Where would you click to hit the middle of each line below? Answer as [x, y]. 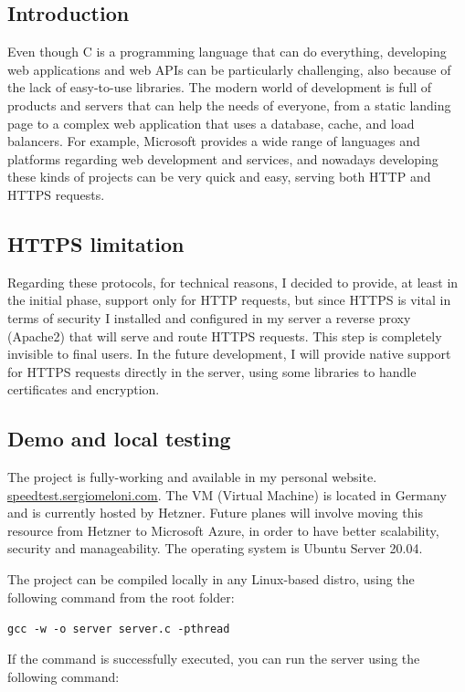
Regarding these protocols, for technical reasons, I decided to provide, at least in [233, 282]
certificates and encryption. [84, 389]
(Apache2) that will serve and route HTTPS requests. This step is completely [225, 336]
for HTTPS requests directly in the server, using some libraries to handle [212, 371]
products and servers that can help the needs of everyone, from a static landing [229, 105]
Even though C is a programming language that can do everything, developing [227, 52]
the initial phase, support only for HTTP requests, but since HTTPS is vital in [229, 300]
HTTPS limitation [96, 243]
